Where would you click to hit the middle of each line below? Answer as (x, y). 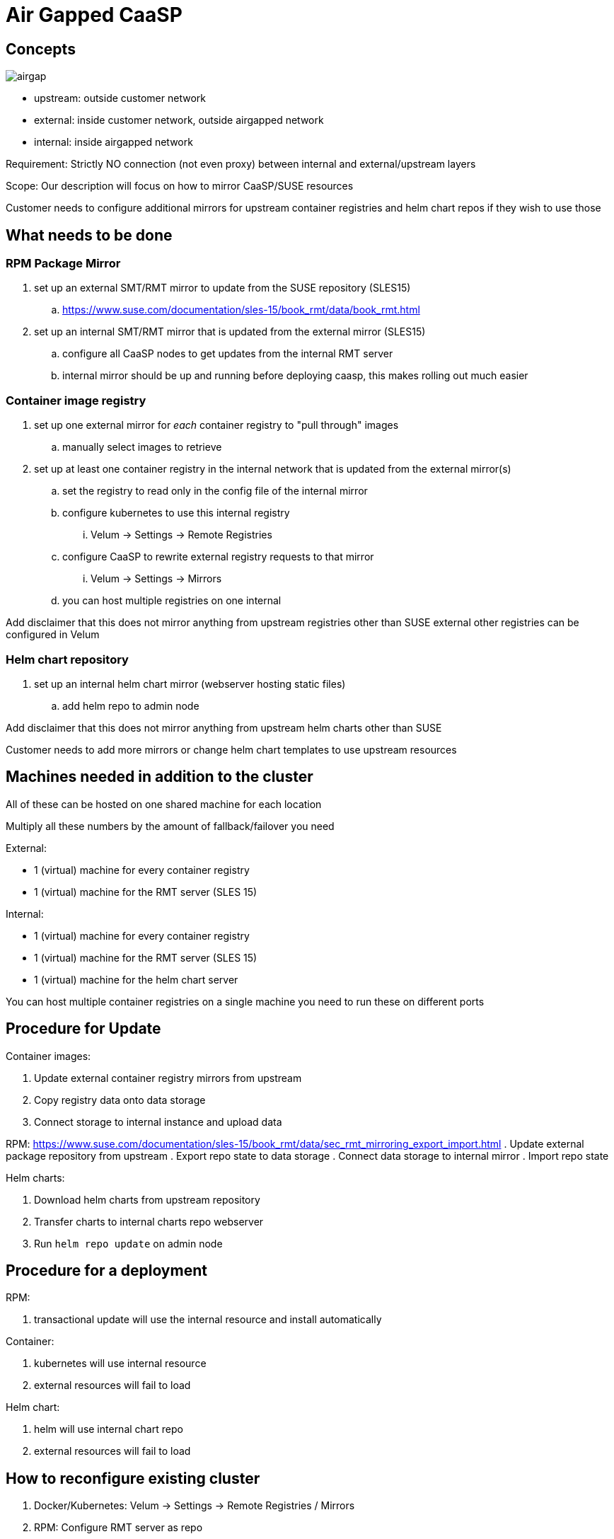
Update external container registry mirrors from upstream (168, 1078)
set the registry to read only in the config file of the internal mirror (215, 491)
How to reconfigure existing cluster (133, 1478)
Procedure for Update (83, 1029)
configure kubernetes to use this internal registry (176, 513)
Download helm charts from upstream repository (147, 1199)
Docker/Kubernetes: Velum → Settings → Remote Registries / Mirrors (195, 1506)
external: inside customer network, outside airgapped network (179, 120)
